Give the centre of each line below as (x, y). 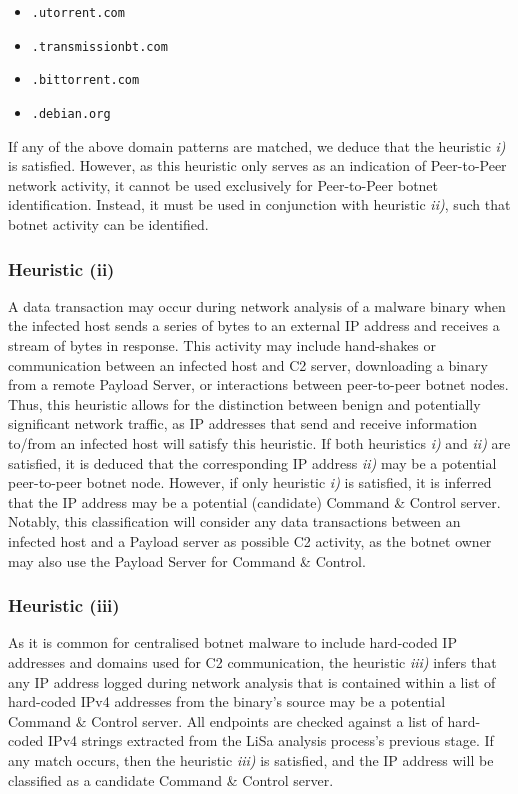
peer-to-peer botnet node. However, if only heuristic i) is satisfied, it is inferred (250, 482)
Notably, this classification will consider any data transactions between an (234, 521)
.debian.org (71, 113)
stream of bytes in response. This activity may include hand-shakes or (222, 345)
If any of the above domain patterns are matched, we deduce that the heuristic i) (257, 145)
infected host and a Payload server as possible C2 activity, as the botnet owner (250, 540)
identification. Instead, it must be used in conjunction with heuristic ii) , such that (259, 204)
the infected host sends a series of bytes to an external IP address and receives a (254, 325)
